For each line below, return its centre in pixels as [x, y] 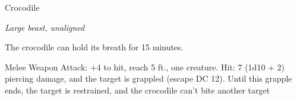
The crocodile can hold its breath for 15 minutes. [94, 47]
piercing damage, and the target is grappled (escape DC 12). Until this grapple [148, 78]
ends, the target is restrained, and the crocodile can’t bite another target [138, 90]
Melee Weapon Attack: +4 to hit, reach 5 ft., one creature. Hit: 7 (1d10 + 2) [145, 67]
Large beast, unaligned [45, 27]
